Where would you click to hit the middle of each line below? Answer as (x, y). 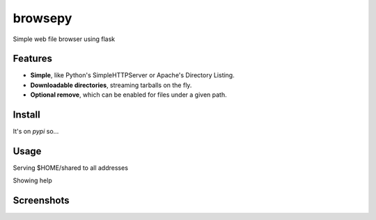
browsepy (42, 18)
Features (32, 59)
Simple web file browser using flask (64, 39)
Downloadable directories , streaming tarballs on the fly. (111, 85)
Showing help (32, 180)
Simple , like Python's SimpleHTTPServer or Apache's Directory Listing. (132, 75)
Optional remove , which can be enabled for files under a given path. (129, 95)
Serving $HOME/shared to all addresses (71, 168)
